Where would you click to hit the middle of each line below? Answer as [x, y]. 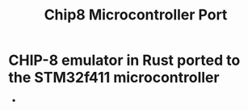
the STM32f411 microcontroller [114, 78]
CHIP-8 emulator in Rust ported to [124, 60]
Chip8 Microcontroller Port [136, 15]
